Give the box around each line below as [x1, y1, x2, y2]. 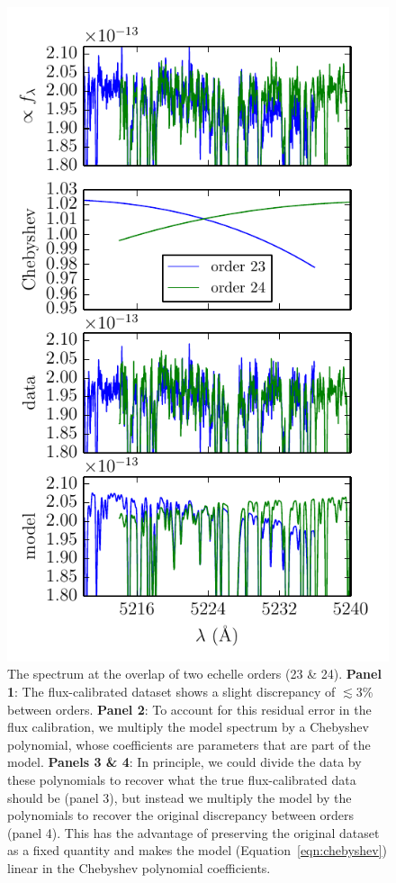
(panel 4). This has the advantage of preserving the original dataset [7, 823, 380, 842]
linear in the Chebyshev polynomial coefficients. [7, 858, 271, 877]
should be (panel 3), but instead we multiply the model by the [7, 788, 352, 806]
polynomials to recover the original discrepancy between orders [7, 806, 355, 824]
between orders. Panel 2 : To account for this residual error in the [7, 699, 372, 718]
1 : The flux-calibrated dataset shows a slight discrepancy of [7, 682, 336, 701]
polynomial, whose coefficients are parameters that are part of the [7, 734, 371, 753]
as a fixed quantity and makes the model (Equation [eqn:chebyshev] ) [7, 841, 388, 860]
